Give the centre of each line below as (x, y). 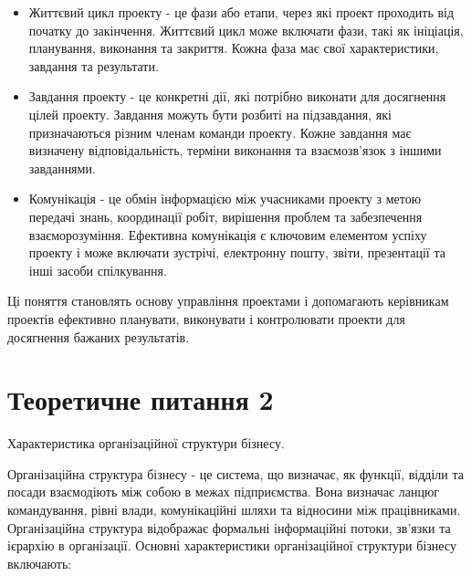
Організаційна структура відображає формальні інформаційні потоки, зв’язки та (229, 527)
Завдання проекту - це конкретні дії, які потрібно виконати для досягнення (237, 96)
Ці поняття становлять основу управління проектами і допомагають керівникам (228, 301)
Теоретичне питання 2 (141, 399)
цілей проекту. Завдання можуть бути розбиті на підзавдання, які (210, 114)
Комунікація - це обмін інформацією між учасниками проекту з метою (225, 199)
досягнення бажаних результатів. (99, 336)
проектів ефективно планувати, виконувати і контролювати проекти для (206, 318)
